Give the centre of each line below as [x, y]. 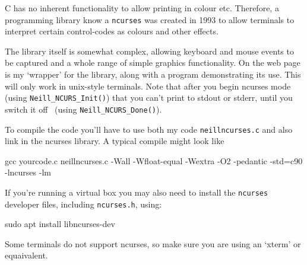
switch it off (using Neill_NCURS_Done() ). [83, 109]
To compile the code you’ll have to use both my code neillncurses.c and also [149, 129]
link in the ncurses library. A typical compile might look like [115, 141]
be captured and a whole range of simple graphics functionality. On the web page [153, 63]
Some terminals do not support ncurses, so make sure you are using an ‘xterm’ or [153, 243]
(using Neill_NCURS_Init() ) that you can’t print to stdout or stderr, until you [149, 98]
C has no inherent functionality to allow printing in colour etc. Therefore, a [142, 8]
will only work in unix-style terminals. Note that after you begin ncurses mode [148, 86]
